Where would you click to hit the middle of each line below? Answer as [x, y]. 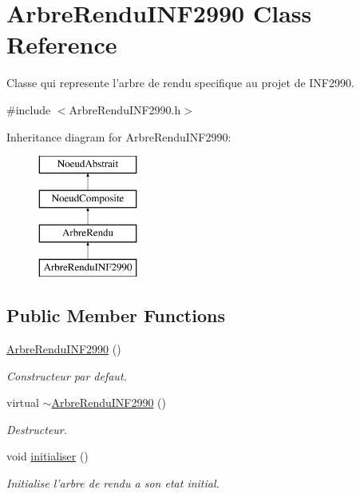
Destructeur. [37, 429]
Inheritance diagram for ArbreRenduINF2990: [119, 136]
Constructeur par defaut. [67, 375]
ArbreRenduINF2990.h [125, 109]
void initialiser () [47, 456]
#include [29, 109]
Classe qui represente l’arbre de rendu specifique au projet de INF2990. [180, 83]
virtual [23, 402]
